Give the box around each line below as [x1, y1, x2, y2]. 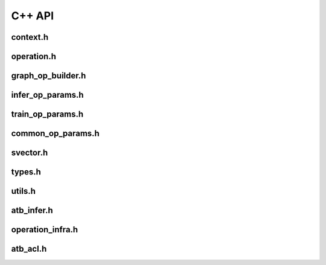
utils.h [11, 186, 36, 196]
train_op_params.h [11, 109, 84, 120]
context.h [11, 32, 49, 42]
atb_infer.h [11, 205, 54, 216]
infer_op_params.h [11, 90, 84, 100]
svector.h [11, 148, 48, 158]
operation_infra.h [11, 225, 78, 235]
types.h [11, 167, 42, 177]
